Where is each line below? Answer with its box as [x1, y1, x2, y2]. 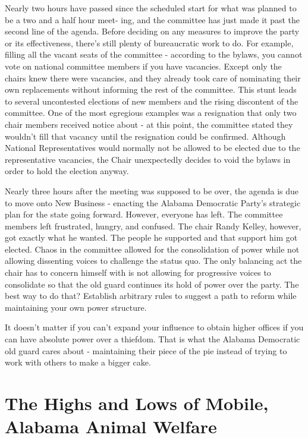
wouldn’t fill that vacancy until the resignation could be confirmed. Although [5, 130, 286, 142]
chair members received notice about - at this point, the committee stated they [5, 118, 293, 130]
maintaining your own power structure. [5, 301, 147, 313]
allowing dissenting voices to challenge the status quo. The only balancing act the [5, 254, 302, 267]
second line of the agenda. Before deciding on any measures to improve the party [5, 25, 300, 37]
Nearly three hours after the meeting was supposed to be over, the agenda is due [5, 184, 299, 197]
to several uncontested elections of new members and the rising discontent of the [5, 94, 298, 107]
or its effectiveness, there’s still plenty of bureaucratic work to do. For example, [5, 36, 294, 49]
